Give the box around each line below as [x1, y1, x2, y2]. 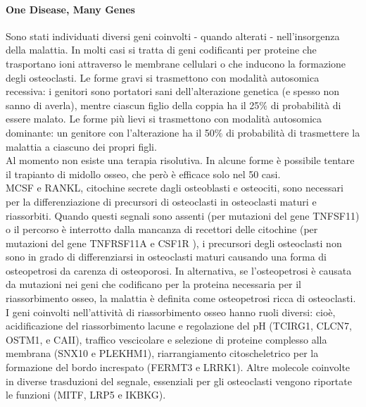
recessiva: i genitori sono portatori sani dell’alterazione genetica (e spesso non [6, 84, 339, 99]
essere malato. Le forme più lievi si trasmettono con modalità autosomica [6, 111, 322, 126]
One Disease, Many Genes [6, 1, 135, 16]
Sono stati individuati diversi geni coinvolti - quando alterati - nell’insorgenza [6, 28, 340, 43]
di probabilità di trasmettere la [226, 125, 360, 139]
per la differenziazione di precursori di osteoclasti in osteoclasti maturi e [6, 194, 317, 208]
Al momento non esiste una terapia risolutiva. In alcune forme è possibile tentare [6, 153, 355, 168]
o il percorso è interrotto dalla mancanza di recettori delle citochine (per [6, 222, 318, 237]
